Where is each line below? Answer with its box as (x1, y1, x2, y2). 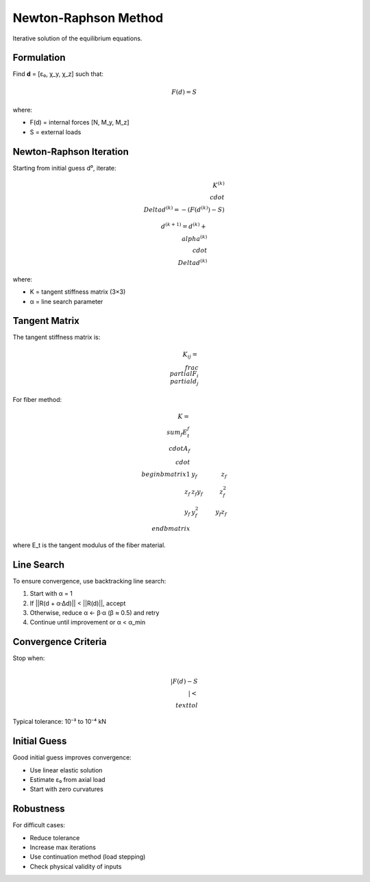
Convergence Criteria (12, 636, 107, 648)
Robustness (12, 803, 65, 815)
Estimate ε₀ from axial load (29, 776, 106, 784)
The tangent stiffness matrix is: (12, 333, 101, 342)
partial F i (169, 370, 199, 379)
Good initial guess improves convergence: (12, 753, 132, 761)
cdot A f (169, 445, 190, 455)
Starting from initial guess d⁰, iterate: (12, 164, 116, 172)
